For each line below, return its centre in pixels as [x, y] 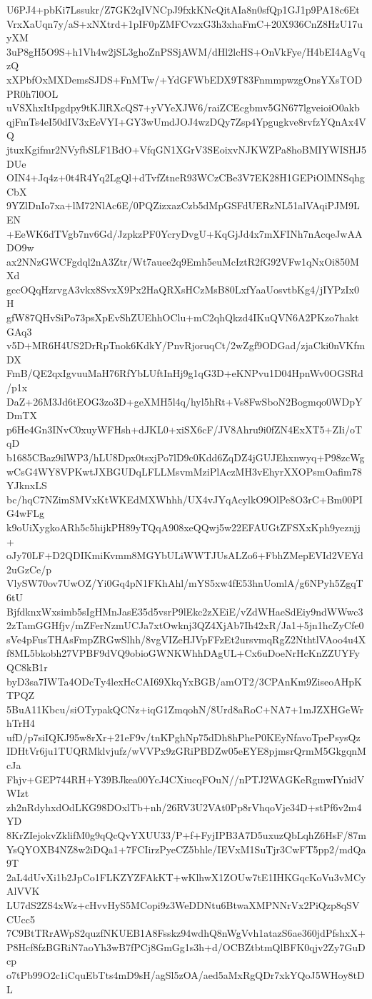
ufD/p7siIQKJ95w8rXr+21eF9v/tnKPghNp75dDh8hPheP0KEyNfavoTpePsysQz [184, 737]
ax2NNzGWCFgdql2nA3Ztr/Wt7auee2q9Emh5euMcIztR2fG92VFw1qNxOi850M [183, 261]
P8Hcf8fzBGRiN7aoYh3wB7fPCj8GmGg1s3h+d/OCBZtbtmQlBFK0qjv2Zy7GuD [186, 947]
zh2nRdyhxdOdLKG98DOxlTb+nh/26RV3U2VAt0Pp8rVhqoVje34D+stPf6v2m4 [184, 807]
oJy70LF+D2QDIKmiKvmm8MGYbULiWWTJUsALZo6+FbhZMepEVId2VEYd [185, 555]
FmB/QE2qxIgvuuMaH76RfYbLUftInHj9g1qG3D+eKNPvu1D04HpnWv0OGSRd [185, 373]
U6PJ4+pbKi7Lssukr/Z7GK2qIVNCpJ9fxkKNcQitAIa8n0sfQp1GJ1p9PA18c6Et [183, 9]
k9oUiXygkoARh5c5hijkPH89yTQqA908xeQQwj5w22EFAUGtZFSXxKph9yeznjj [184, 527]
